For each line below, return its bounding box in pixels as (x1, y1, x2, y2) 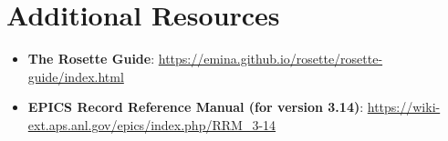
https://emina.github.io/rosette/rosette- (158, 49, 383, 68)
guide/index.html (27, 66, 124, 86)
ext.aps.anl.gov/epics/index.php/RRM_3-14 (27, 115, 276, 134)
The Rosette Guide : (27, 49, 155, 68)
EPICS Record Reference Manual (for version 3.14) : (27, 97, 364, 116)
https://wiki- (367, 97, 441, 116)
